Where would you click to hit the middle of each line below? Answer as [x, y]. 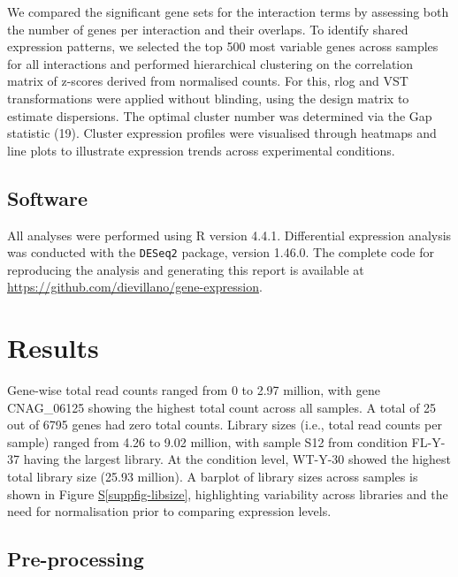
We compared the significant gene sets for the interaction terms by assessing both [228, 11]
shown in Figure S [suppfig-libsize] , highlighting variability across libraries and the [228, 493]
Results [53, 348]
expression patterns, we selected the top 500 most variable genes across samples [223, 46]
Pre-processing [76, 559]
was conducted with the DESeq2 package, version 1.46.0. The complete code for [221, 252]
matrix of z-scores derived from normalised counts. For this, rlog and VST [208, 81]
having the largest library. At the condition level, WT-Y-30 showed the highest [237, 459]
